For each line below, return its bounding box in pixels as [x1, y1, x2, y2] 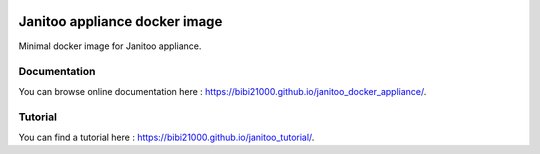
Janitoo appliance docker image [18, 13, 223, 30]
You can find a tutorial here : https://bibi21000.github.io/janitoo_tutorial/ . [18, 131, 315, 143]
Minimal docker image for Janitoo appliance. [18, 40, 202, 52]
